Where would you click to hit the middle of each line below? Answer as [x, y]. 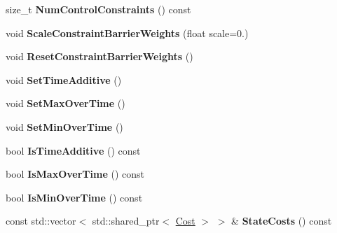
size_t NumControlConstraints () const [98, 9]
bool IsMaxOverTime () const [75, 174]
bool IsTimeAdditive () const [73, 150]
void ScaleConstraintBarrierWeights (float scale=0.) [127, 33]
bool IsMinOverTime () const [74, 197]
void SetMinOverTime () [64, 126]
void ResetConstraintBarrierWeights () [99, 56]
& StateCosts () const [282, 221]
